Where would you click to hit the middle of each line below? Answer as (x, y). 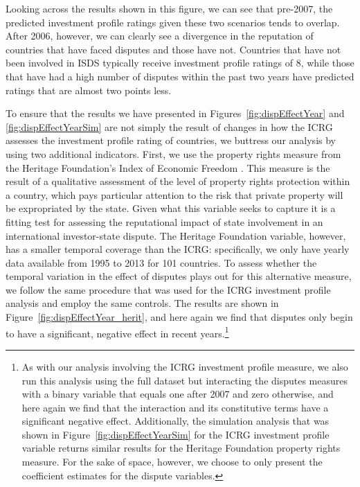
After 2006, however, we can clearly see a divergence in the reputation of (160, 36)
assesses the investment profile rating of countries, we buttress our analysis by (171, 140)
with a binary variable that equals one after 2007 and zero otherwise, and (178, 394)
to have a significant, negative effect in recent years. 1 (117, 332)
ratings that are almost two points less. (89, 90)
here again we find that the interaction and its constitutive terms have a (175, 407)
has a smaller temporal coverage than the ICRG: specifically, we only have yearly (178, 249)
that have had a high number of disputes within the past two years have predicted (180, 76)
